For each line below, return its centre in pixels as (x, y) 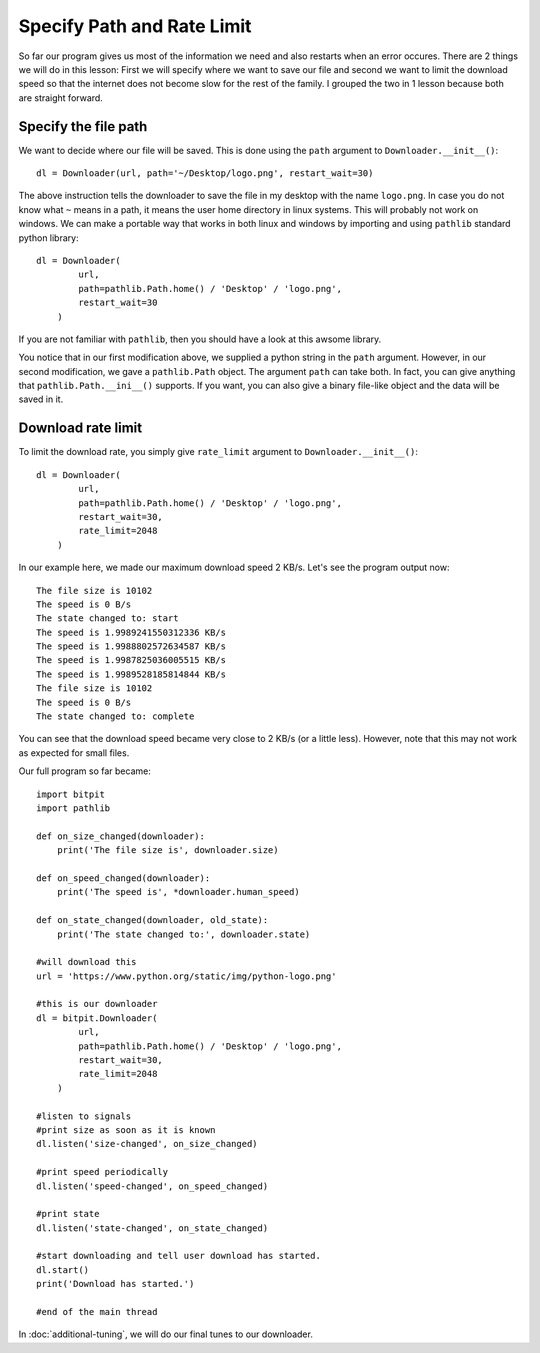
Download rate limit (80, 428)
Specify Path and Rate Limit (135, 26)
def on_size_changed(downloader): (120, 836)
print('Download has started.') (115, 1284)
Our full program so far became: (85, 771)
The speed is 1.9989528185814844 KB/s (131, 674)
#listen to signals (84, 1116)
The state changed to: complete (115, 716)
